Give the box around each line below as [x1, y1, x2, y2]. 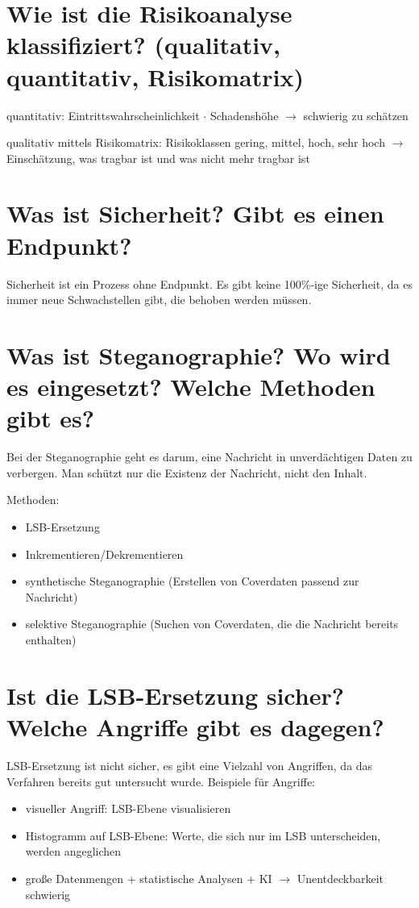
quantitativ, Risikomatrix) [6, 60, 304, 93]
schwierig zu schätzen [303, 106, 409, 123]
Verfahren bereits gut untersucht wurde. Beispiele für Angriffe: [6, 773, 315, 789]
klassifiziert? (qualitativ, [6, 28, 281, 61]
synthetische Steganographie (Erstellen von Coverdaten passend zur [25, 573, 359, 589]
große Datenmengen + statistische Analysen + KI [25, 869, 272, 886]
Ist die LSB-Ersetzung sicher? [6, 678, 344, 711]
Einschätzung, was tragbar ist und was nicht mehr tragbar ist [6, 149, 310, 166]
